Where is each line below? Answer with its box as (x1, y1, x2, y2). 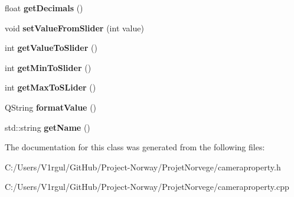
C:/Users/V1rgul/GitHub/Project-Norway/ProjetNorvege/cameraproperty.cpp (5, 180, 289, 193)
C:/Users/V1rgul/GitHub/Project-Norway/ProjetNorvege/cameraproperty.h (5, 160, 281, 173)
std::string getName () (5, 121, 90, 133)
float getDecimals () (5, 2, 83, 14)
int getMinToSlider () (5, 61, 92, 73)
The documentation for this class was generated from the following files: (5, 141, 265, 153)
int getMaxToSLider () (5, 81, 96, 93)
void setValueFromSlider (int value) (5, 21, 144, 34)
